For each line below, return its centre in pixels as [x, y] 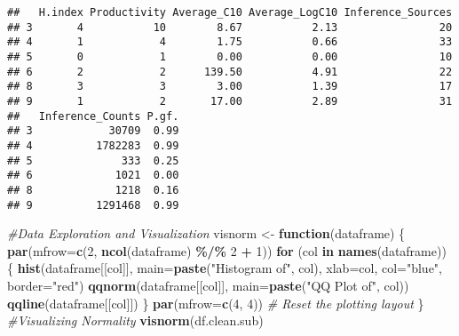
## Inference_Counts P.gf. [93, 116]
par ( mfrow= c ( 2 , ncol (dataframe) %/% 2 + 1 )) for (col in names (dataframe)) [227, 250]
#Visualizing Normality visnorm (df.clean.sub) [135, 320]
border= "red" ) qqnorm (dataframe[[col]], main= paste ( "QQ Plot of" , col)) [208, 285]
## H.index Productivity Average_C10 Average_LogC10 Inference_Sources [230, 12]
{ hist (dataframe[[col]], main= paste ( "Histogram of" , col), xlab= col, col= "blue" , [225, 268]
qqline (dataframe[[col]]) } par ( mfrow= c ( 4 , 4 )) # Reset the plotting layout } [216, 303]
